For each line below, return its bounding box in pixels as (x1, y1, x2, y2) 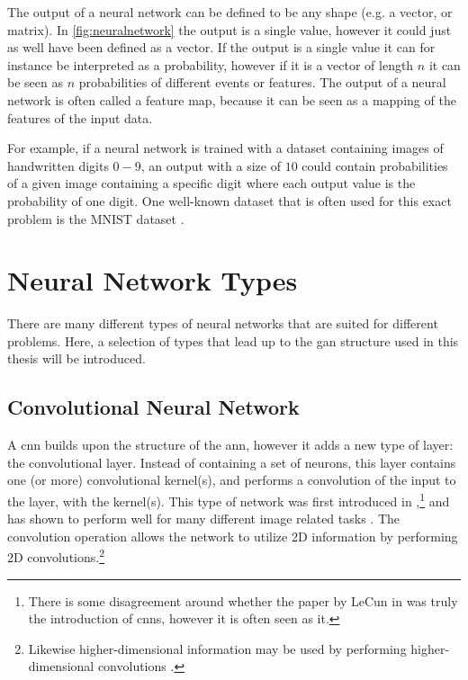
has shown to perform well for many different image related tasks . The (7, 509, 400, 528)
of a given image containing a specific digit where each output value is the (7, 174, 416, 192)
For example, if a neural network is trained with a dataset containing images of (7, 139, 444, 157)
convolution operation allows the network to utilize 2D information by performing (7, 526, 458, 545)
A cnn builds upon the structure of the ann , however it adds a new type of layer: (7, 435, 454, 454)
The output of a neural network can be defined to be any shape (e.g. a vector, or (7, 3, 453, 21)
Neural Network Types (7, 262, 298, 299)
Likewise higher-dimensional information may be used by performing (28, 639, 407, 658)
